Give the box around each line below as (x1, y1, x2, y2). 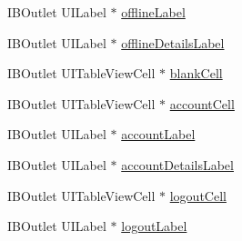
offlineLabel (121, 3, 186, 21)
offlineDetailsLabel (121, 33, 225, 52)
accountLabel (121, 125, 196, 144)
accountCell (169, 94, 235, 113)
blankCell (169, 64, 223, 83)
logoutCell (169, 186, 227, 205)
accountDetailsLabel (121, 155, 234, 174)
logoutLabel (121, 216, 187, 236)
